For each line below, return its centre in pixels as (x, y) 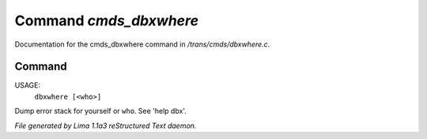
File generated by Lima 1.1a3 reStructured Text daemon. (106, 126)
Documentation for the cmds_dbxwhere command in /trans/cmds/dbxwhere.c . (142, 44)
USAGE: (28, 85)
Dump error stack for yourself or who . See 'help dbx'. (101, 111)
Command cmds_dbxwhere (107, 21)
